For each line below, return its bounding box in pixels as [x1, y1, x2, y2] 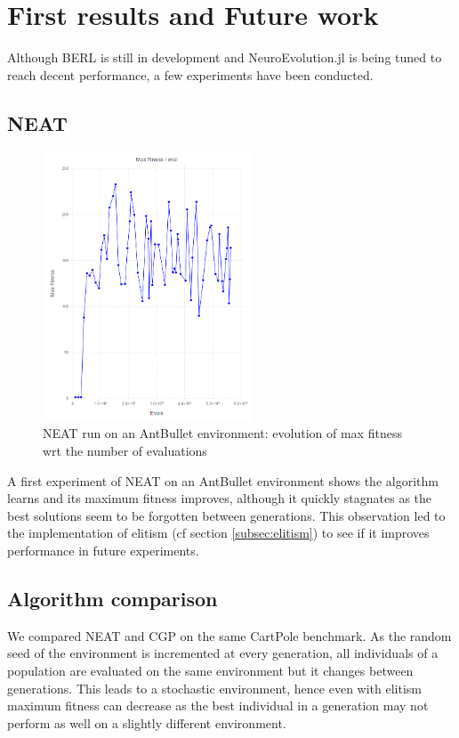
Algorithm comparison [7, 585, 218, 612]
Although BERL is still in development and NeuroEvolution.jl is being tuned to [7, 48, 442, 67]
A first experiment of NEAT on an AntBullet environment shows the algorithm [7, 471, 439, 490]
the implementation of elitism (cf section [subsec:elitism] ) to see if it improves [7, 523, 430, 542]
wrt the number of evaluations [43, 442, 207, 460]
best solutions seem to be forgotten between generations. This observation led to [7, 506, 446, 524]
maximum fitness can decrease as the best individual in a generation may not [7, 696, 429, 715]
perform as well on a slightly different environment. [7, 713, 286, 732]
